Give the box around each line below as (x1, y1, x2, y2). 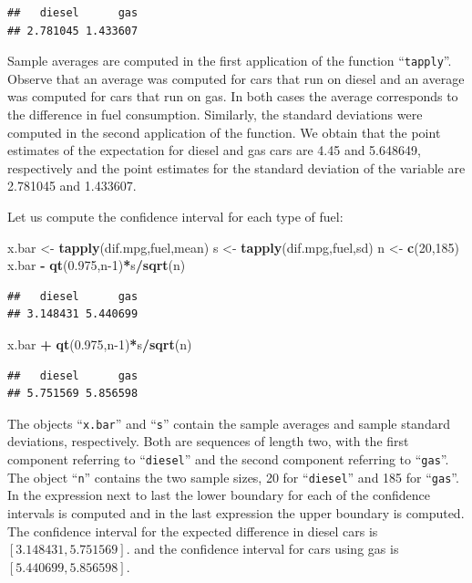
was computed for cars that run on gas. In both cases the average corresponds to (7, 87, 458, 106)
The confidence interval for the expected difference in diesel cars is (7, 521, 378, 540)
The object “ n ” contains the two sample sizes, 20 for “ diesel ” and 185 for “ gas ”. (7, 467, 459, 486)
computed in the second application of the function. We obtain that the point (7, 122, 441, 141)
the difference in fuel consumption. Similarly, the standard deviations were (7, 105, 423, 124)
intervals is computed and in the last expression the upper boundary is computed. (7, 503, 465, 522)
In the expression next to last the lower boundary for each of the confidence (7, 485, 430, 505)
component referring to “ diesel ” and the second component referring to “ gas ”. (7, 450, 449, 468)
